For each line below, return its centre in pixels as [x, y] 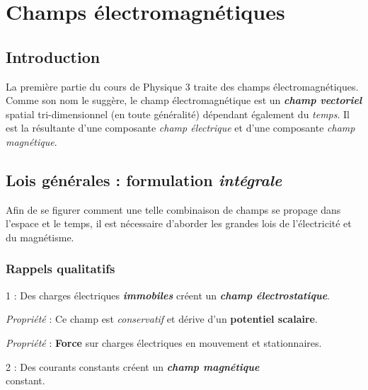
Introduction [53, 56]
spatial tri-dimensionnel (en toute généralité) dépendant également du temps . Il [178, 114]
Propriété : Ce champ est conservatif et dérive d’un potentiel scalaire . [162, 319]
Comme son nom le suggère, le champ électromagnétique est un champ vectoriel [184, 100]
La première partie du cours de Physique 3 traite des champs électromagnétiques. [182, 86]
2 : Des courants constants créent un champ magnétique [133, 366]
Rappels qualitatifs [61, 269]
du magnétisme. [40, 237]
